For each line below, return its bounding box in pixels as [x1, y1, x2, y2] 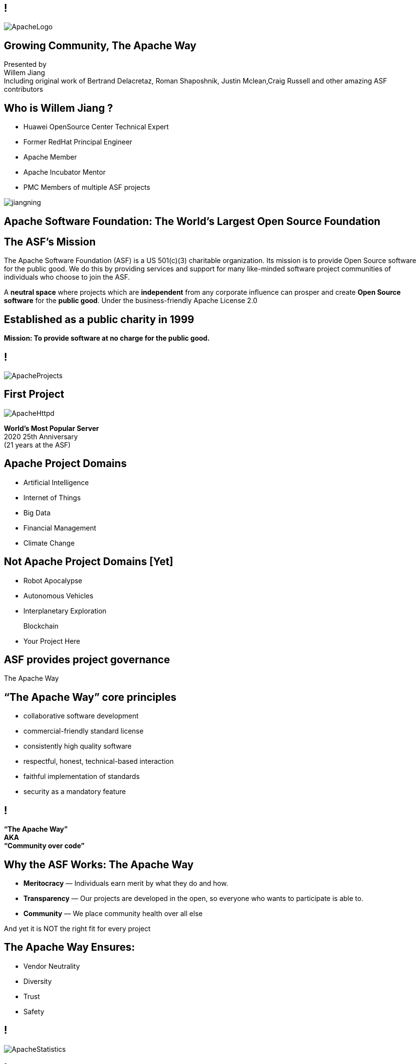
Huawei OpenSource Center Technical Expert [23, 123, 169, 131]
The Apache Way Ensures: [4, 941, 135, 954]
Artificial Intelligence [23, 478, 89, 487]
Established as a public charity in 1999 [4, 313, 194, 326]
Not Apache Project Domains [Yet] [4, 555, 173, 568]
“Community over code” [4, 841, 85, 850]
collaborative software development [23, 712, 139, 720]
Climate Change [23, 538, 75, 547]
